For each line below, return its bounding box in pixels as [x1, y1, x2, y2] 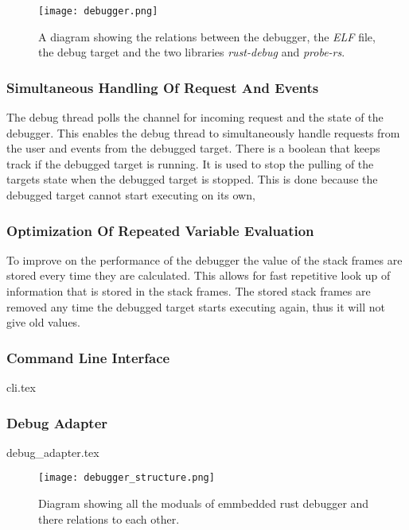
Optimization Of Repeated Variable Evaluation [6, 220, 314, 240]
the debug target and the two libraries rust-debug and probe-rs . [38, 44, 345, 60]
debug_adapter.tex [6, 443, 99, 460]
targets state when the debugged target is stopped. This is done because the [6, 171, 378, 188]
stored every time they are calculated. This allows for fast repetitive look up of [6, 267, 391, 284]
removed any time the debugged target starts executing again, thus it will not [6, 298, 385, 315]
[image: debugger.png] [38, 6, 158, 17]
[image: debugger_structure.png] [38, 472, 215, 484]
